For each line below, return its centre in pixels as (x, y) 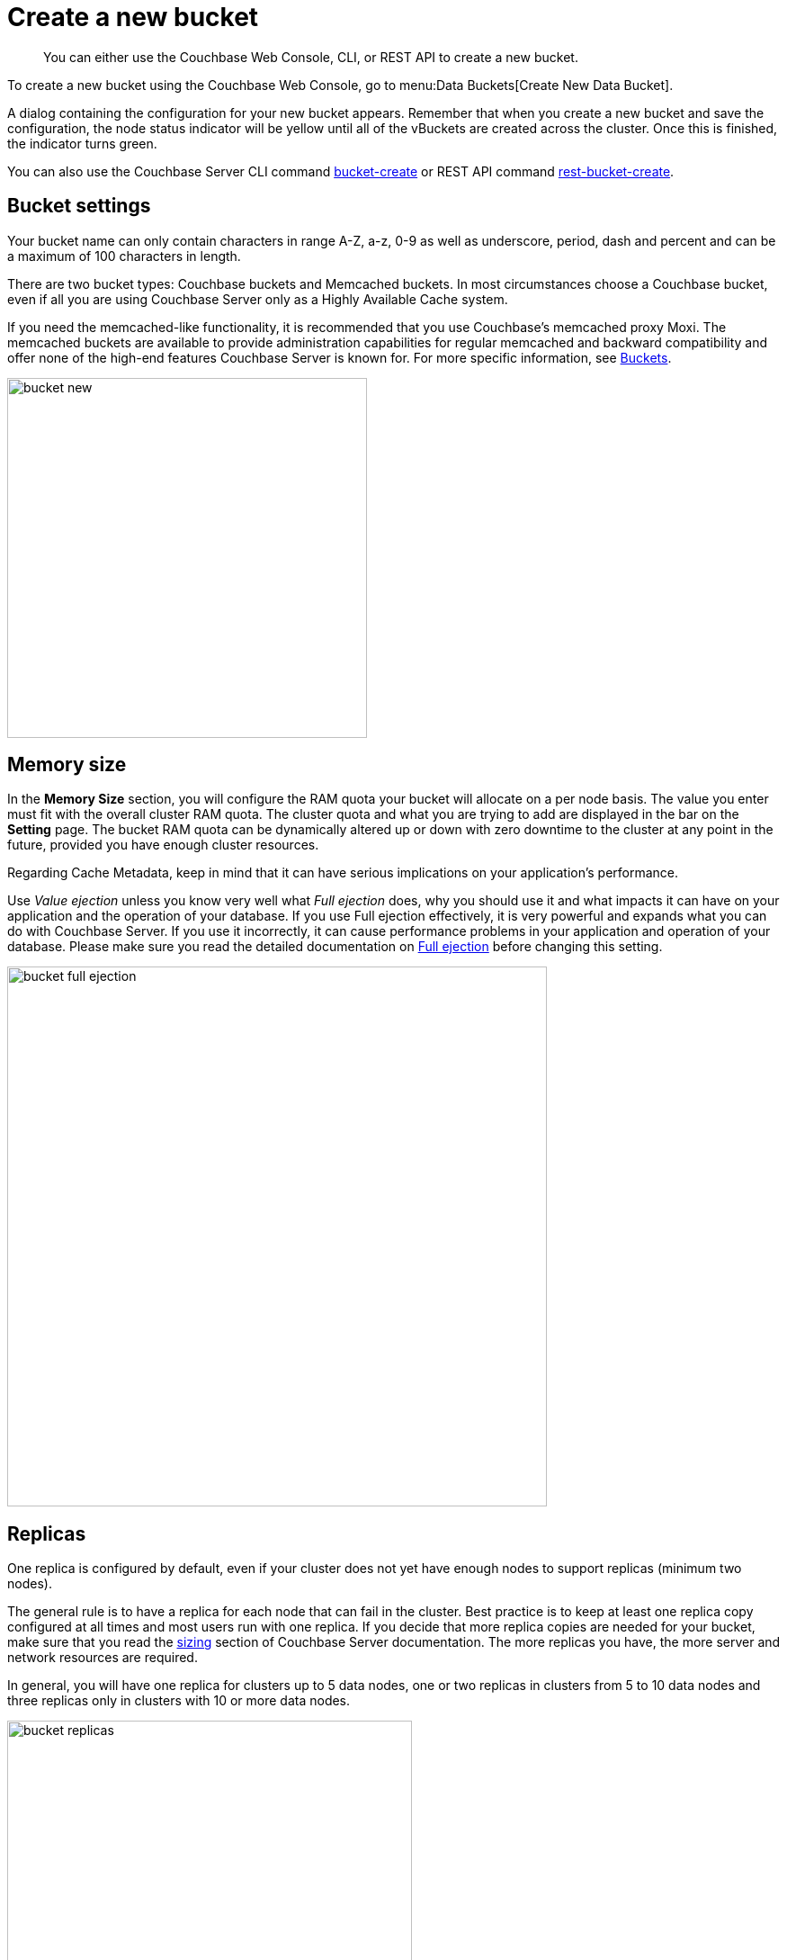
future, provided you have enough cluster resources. (163, 845)
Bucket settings (79, 206)
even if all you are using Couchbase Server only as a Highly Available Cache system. (258, 299)
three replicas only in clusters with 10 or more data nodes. (179, 1701)
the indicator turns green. (82, 143)
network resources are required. (103, 1658)
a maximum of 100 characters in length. (124, 256)
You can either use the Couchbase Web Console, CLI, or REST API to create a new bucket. (311, 57)
